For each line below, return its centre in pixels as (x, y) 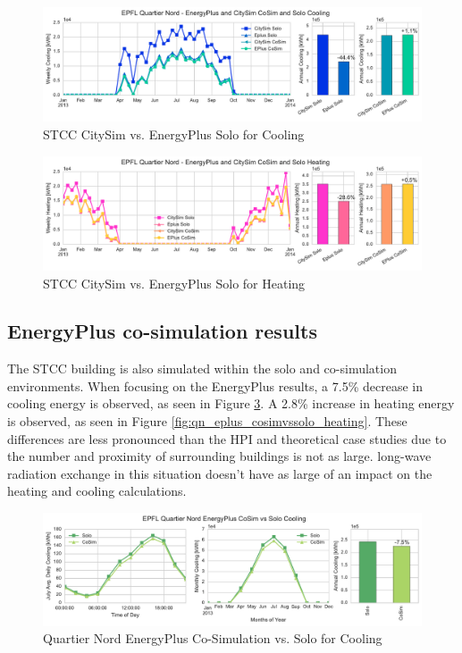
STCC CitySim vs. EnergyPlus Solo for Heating (174, 283)
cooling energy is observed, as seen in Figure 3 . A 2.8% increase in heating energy (231, 403)
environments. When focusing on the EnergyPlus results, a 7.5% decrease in (215, 385)
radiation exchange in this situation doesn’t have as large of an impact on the (220, 473)
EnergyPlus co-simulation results (162, 331)
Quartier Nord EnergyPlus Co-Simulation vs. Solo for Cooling (213, 638)
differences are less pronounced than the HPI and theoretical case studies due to (227, 438)
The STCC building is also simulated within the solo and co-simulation (202, 368)
